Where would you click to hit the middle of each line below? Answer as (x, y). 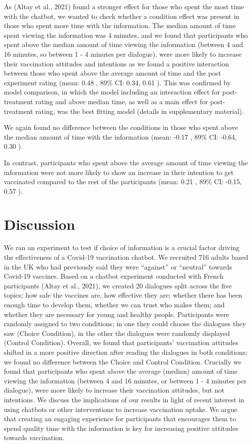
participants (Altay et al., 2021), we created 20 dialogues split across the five (118, 285)
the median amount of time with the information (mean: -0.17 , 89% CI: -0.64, (120, 136)
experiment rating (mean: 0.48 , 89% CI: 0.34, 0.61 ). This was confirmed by (118, 82)
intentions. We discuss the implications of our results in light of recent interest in (124, 399)
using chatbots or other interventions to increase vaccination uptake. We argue (121, 409)
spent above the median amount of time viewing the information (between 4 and (124, 44)
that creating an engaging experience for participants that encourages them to (120, 419)
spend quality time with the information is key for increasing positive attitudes (121, 428)
